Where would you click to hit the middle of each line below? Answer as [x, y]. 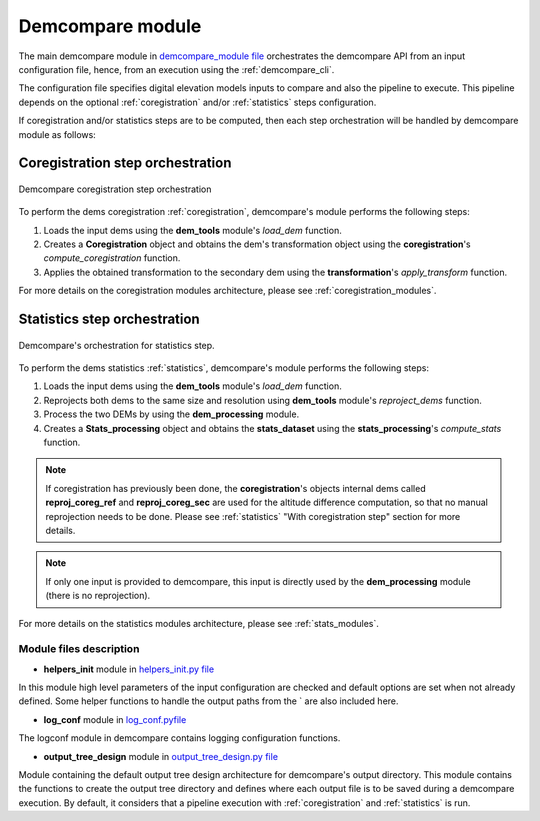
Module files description [79, 649]
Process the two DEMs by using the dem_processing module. [171, 414]
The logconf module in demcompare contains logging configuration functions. [179, 738]
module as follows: [57, 134]
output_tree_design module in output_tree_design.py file [161, 756]
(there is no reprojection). [98, 596]
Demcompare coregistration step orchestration [115, 189]
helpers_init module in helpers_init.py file [129, 669]
